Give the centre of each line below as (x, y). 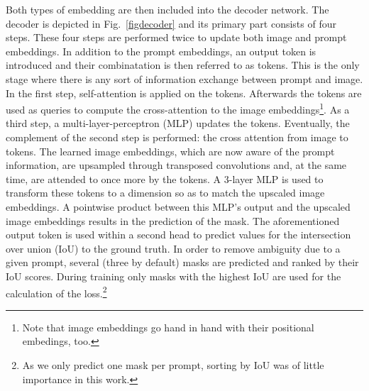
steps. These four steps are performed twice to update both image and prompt (176, 37)
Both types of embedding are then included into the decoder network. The (167, 9)
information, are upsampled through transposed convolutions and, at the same (176, 165)
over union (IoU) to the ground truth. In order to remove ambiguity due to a (173, 248)
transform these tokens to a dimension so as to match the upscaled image (165, 193)
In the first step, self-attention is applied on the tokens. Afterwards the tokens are (184, 93)
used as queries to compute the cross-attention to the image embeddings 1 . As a (178, 108)
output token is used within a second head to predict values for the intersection (178, 235)
